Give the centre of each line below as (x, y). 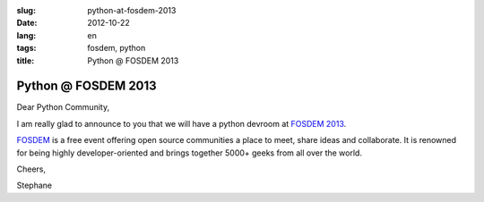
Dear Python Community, (63, 107)
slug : (26, 10)
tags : (26, 48)
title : (26, 60)
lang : (26, 35)
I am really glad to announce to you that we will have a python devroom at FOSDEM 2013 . (181, 123)
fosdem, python (117, 48)
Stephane (35, 185)
